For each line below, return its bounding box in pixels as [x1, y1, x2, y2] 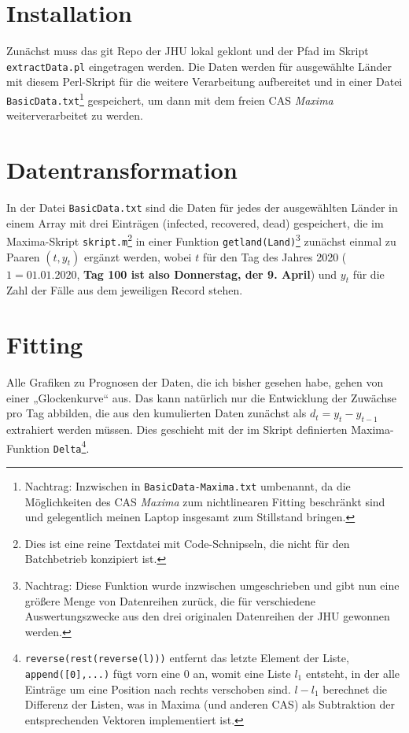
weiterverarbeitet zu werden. [6, 107, 143, 124]
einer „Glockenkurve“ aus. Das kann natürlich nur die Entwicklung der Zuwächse [6, 389, 396, 405]
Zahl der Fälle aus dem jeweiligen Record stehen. [6, 282, 243, 298]
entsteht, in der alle [305, 665, 400, 682]
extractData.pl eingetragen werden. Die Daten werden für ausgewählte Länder [6, 57, 392, 74]
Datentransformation [6, 154, 238, 186]
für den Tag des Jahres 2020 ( [202, 248, 347, 265]
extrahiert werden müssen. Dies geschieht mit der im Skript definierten [6, 421, 348, 438]
